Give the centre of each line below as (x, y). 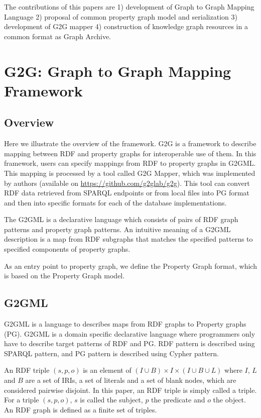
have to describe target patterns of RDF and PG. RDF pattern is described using (129, 343)
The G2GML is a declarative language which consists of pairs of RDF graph (121, 219)
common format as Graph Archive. (58, 36)
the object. (229, 400)
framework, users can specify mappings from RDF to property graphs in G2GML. (130, 163)
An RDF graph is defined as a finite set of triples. (81, 409)
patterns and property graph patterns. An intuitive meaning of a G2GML (117, 229)
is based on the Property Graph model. (64, 276)
